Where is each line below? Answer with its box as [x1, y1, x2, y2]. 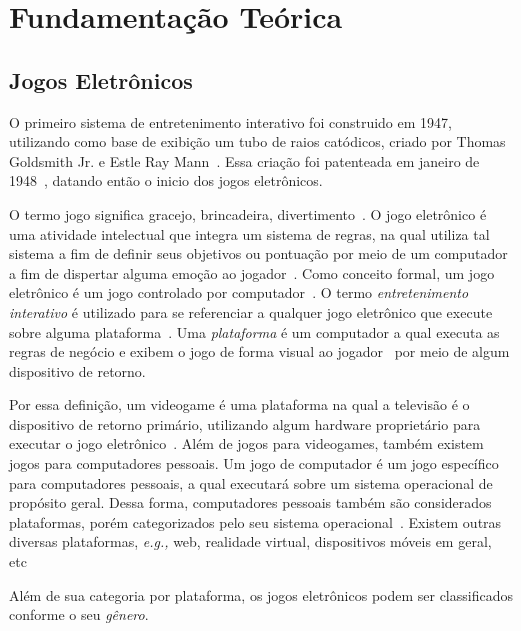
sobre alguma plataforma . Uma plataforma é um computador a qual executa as [9, 321, 500, 342]
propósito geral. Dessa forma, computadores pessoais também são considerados [9, 492, 492, 513]
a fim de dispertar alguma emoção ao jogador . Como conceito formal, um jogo [9, 262, 495, 283]
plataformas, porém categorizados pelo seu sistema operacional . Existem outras [9, 511, 502, 532]
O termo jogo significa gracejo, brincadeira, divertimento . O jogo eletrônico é [9, 203, 487, 224]
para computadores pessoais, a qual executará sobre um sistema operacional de [9, 472, 493, 493]
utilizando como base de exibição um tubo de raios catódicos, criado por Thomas [9, 131, 506, 152]
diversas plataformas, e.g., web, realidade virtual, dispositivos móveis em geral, [9, 531, 492, 552]
